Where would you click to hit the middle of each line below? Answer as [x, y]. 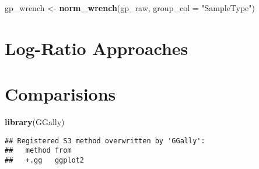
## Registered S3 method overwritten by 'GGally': [105, 141]
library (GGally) [35, 122]
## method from [38, 151]
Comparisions [60, 94]
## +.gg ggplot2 [45, 160]
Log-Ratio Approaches [97, 48]
